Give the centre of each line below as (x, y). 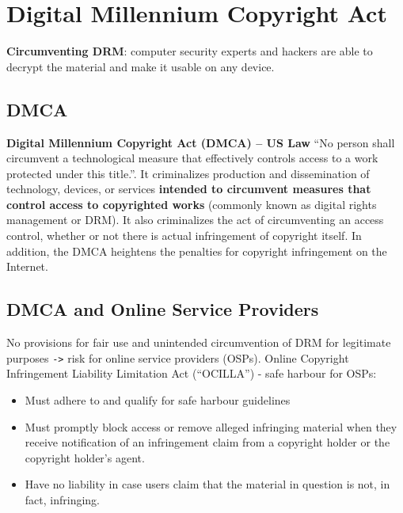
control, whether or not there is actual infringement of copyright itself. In (184, 236)
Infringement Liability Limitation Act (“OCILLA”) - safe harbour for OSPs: (192, 373)
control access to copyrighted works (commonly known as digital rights (192, 204)
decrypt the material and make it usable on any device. (141, 66)
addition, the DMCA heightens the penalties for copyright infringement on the (197, 251)
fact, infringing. (62, 499)
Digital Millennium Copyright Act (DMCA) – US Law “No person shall (201, 142)
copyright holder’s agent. (85, 457)
